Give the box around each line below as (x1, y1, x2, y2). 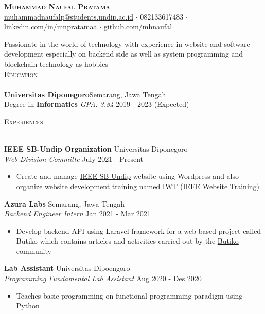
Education (4, 68, 38, 79)
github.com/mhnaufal (103, 21, 172, 32)
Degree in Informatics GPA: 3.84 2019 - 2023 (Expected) (4, 99, 189, 109)
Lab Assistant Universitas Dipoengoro (4, 263, 130, 273)
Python (16, 300, 40, 311)
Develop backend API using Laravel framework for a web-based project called (16, 225, 261, 236)
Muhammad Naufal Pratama (4, 1, 110, 11)
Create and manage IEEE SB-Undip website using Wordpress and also (16, 171, 239, 181)
